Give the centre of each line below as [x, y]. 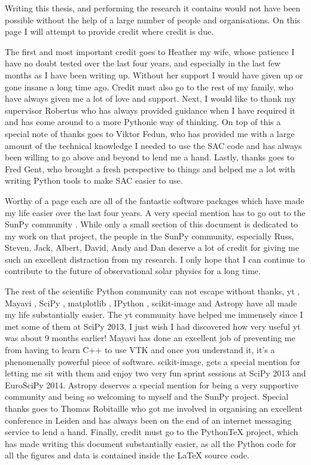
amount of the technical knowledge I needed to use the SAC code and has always [153, 145]
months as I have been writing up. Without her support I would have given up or [154, 75]
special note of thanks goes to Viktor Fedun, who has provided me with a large [150, 133]
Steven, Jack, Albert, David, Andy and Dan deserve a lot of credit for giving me [152, 247]
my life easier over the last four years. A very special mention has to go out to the [155, 212]
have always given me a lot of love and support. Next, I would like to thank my [150, 98]
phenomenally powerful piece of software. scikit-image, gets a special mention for [153, 361]
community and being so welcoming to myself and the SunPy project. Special [147, 396]
